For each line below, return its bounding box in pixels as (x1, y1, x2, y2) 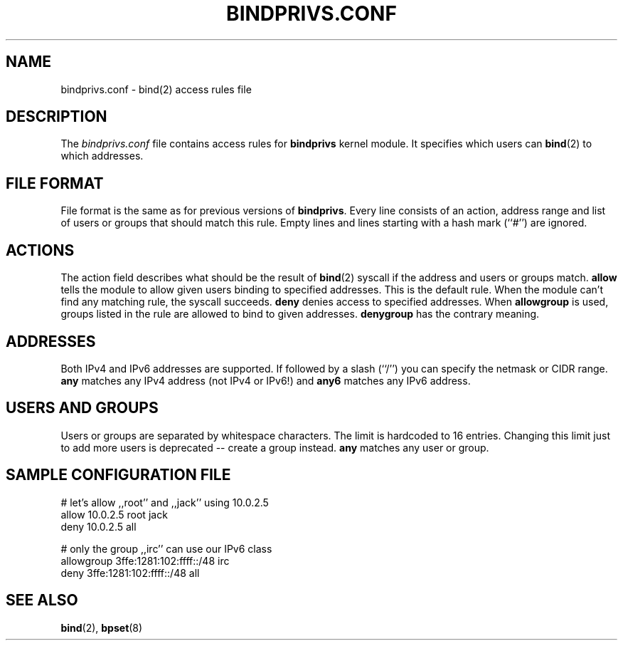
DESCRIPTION (6, 108, 107, 126)
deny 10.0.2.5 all (60, 520, 137, 533)
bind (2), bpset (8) (60, 621, 143, 634)
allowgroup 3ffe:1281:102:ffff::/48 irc (60, 554, 230, 567)
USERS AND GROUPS (6, 399, 159, 417)
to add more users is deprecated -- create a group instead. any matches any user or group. (60, 441, 489, 454)
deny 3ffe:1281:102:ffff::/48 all (60, 566, 200, 579)
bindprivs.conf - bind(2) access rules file (60, 83, 252, 95)
